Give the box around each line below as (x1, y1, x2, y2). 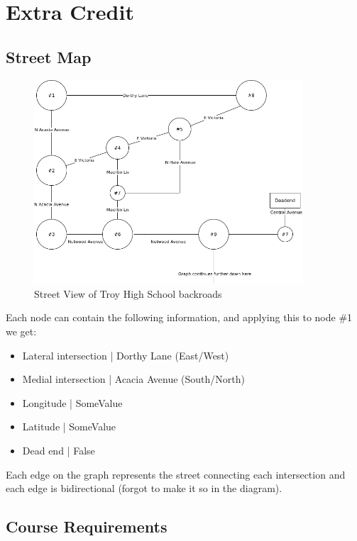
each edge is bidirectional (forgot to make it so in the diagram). (6, 481, 282, 496)
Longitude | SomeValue (22, 395, 123, 410)
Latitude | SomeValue (22, 419, 116, 434)
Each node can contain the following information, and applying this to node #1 (6, 310, 353, 325)
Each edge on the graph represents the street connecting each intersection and (6, 467, 346, 481)
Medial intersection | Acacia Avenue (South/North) (22, 372, 246, 386)
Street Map (6, 45, 92, 67)
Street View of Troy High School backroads (34, 286, 222, 301)
